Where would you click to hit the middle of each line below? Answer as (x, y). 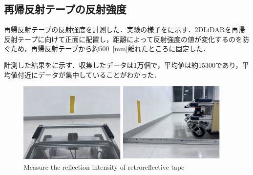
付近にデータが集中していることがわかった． (89, 74)
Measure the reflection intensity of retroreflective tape (104, 166)
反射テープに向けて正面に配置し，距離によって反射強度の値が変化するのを (123, 39)
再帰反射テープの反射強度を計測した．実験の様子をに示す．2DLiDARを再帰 (125, 29)
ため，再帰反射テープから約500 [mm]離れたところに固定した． (110, 49)
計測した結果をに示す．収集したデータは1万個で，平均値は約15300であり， (123, 65)
